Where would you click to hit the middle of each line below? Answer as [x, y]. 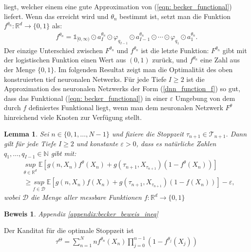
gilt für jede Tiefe [30, 143]
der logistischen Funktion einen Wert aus [65, 60]
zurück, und [170, 60]
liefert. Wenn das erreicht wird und [56, 16]
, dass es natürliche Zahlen [176, 143]
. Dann [236, 133]
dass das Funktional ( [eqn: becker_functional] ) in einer [86, 98]
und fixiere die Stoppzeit [148, 133]
